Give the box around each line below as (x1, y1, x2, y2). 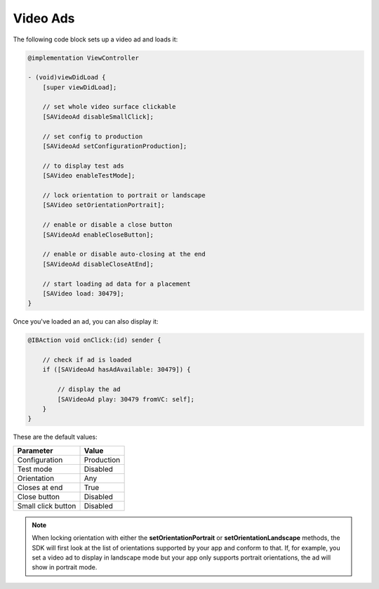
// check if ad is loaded (42, 356, 132, 364)
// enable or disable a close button (42, 221, 173, 229)
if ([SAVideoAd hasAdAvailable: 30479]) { (42, 366, 191, 373)
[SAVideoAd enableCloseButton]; (42, 230, 154, 239)
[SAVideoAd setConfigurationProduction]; (42, 143, 187, 150)
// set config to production (42, 132, 143, 140)
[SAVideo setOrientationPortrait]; (42, 201, 165, 209)
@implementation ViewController (27, 53, 140, 62)
